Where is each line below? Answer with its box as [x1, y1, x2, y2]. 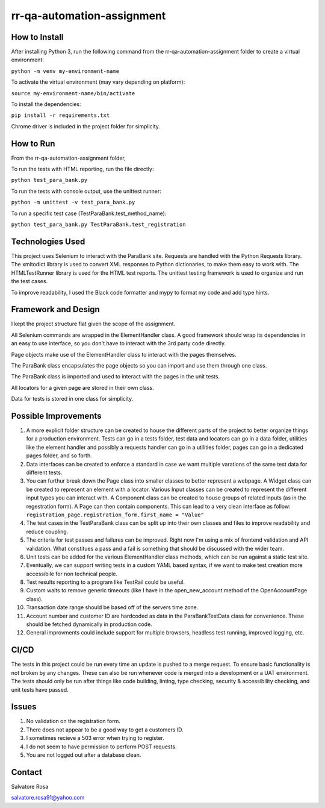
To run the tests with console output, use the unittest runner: [11, 187, 162, 195]
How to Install [11, 32, 64, 42]
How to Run [11, 139, 55, 149]
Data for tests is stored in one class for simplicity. [11, 395, 134, 402]
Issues [11, 702, 37, 712]
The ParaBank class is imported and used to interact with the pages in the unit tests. [11, 373, 220, 380]
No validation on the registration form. [26, 718, 120, 725]
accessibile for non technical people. [26, 570, 118, 577]
